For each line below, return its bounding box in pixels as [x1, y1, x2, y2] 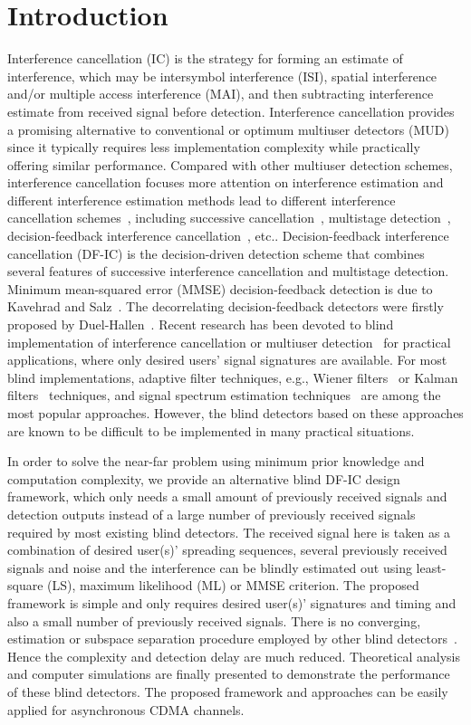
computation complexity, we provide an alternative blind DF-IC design [7, 469, 400, 488]
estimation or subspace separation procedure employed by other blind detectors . [7, 629, 457, 648]
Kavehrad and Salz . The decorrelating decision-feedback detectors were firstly [7, 297, 444, 316]
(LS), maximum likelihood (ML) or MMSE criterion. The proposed [47, 576, 419, 595]
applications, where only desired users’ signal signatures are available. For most [7, 350, 447, 369]
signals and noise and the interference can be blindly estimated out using [7, 558, 412, 577]
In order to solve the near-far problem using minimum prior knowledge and [7, 452, 425, 471]
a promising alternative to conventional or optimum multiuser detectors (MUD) [7, 119, 449, 138]
